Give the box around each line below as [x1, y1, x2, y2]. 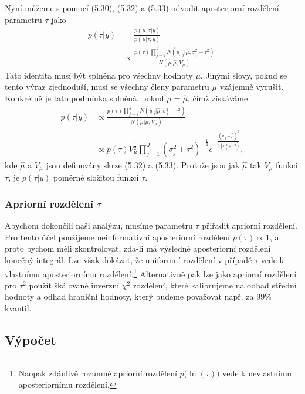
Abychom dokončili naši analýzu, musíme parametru [5, 219, 193, 232]
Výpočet [5, 330, 56, 348]
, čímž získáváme [187, 91, 248, 104]
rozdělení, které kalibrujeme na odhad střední [133, 278, 297, 291]
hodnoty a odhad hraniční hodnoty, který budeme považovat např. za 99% [5, 290, 272, 303]
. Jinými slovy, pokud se [200, 69, 287, 81]
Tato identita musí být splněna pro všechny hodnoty [5, 69, 193, 81]
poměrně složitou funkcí [53, 171, 139, 184]
